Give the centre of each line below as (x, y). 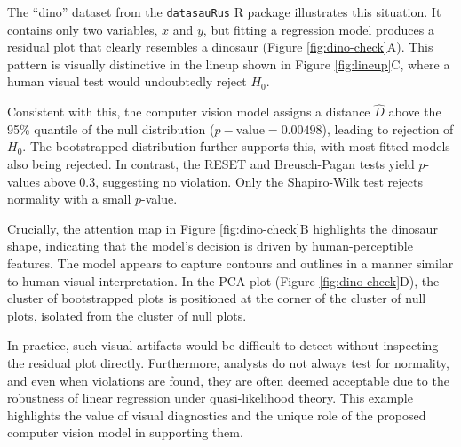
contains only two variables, (83, 29)
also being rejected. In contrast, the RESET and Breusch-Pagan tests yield (211, 164)
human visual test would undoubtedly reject (127, 81)
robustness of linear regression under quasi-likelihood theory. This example (210, 398)
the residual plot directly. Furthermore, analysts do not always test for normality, (228, 362)
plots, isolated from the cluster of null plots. (127, 315)
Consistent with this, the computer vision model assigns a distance (189, 112)
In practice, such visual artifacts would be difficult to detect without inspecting (223, 345)
